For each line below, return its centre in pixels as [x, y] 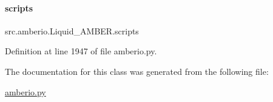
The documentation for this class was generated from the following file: [137, 71]
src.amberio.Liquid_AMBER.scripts [72, 30]
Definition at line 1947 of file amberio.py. [81, 51]
